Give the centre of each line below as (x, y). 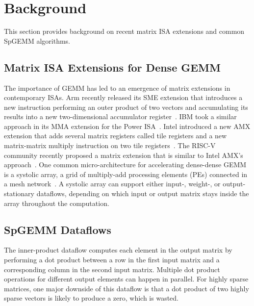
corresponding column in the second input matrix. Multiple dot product (112, 269)
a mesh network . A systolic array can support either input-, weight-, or (112, 184)
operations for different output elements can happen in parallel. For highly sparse (126, 279)
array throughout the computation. (57, 203)
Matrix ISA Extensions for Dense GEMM (112, 67)
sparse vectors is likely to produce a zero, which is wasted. (91, 298)
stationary (19, 193)
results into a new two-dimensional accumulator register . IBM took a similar (120, 116)
